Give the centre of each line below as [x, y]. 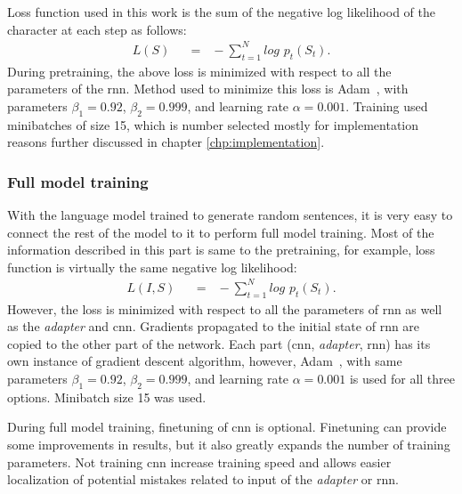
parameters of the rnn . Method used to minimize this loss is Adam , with [208, 89]
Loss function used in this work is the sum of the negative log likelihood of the [221, 12]
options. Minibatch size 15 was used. [107, 397]
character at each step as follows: [97, 29]
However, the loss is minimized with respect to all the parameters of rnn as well [225, 308]
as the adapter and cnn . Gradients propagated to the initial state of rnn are [214, 326]
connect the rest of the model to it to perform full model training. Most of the [221, 232]
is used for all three [402, 378]
